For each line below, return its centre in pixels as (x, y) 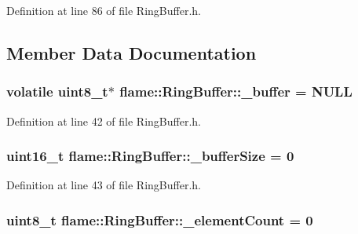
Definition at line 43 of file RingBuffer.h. (104, 185)
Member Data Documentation (132, 52)
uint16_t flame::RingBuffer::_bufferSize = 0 (150, 156)
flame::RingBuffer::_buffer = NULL (236, 91)
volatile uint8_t (57, 91)
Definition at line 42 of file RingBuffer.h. (104, 121)
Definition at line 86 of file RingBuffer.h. (104, 10)
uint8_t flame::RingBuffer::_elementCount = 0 (160, 219)
